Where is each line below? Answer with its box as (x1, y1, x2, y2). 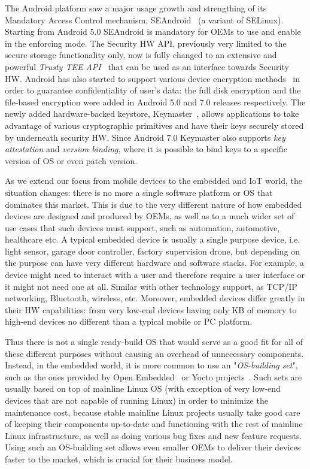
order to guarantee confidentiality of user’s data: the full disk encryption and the (5, 84, 301, 96)
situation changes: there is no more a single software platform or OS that (5, 186, 273, 198)
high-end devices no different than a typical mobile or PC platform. (5, 315, 253, 328)
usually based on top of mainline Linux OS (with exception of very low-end (5, 382, 281, 395)
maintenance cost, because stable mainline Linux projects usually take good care (5, 406, 300, 418)
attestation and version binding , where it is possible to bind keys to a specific (5, 143, 287, 155)
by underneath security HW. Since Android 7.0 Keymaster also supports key (5, 131, 285, 143)
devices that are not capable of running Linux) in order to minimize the (5, 394, 268, 406)
